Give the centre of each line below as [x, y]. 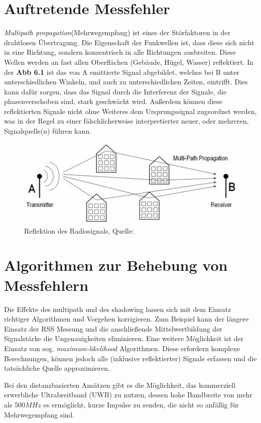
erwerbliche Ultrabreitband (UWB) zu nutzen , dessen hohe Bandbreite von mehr [128, 395]
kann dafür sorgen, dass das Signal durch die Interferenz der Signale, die [115, 91]
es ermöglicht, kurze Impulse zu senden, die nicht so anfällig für [141, 404]
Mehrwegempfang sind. [39, 414]
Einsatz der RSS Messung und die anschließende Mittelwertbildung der [113, 328]
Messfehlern [46, 285]
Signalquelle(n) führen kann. [48, 131]
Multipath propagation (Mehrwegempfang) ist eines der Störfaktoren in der [117, 32]
